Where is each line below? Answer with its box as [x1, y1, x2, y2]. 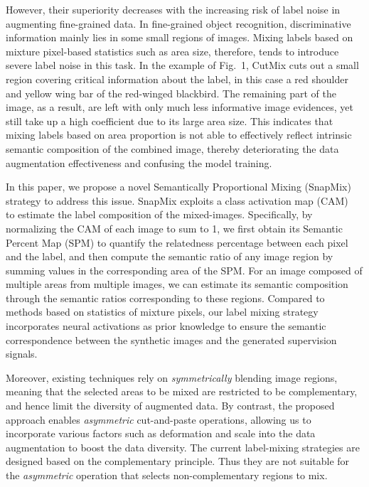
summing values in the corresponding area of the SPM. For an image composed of [6, 262, 363, 277]
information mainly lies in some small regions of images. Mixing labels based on [6, 30, 353, 45]
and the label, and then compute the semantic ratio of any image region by [6, 249, 333, 264]
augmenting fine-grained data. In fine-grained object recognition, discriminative [6, 16, 351, 31]
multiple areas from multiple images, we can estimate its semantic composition [6, 277, 348, 291]
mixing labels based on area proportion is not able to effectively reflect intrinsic [6, 127, 352, 142]
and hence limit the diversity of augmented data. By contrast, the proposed [6, 398, 335, 413]
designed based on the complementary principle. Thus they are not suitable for [6, 454, 350, 469]
